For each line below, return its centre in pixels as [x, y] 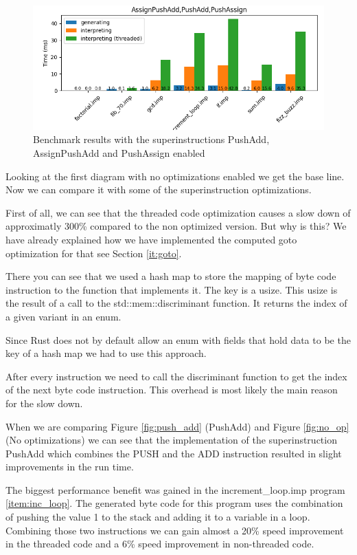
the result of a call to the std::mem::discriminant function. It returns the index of [176, 303]
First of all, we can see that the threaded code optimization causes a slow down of [178, 212]
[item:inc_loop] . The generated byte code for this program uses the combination [174, 503]
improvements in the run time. [70, 467]
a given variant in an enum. [64, 316]
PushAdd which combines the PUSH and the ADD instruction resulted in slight [174, 453]
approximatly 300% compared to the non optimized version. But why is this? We [176, 226]
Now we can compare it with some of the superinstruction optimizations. [159, 189]
